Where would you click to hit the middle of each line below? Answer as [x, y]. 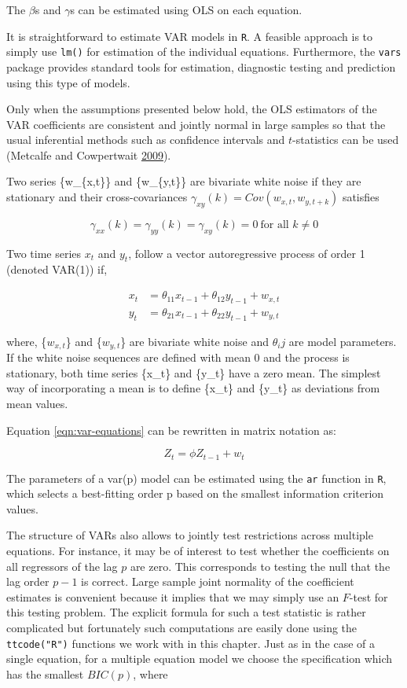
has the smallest [45, 673]
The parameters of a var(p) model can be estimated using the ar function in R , [196, 478]
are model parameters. [343, 341]
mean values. [37, 403]
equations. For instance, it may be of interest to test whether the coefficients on [198, 551]
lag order [28, 581]
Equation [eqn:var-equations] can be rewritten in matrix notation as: [171, 430]
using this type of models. [68, 82]
